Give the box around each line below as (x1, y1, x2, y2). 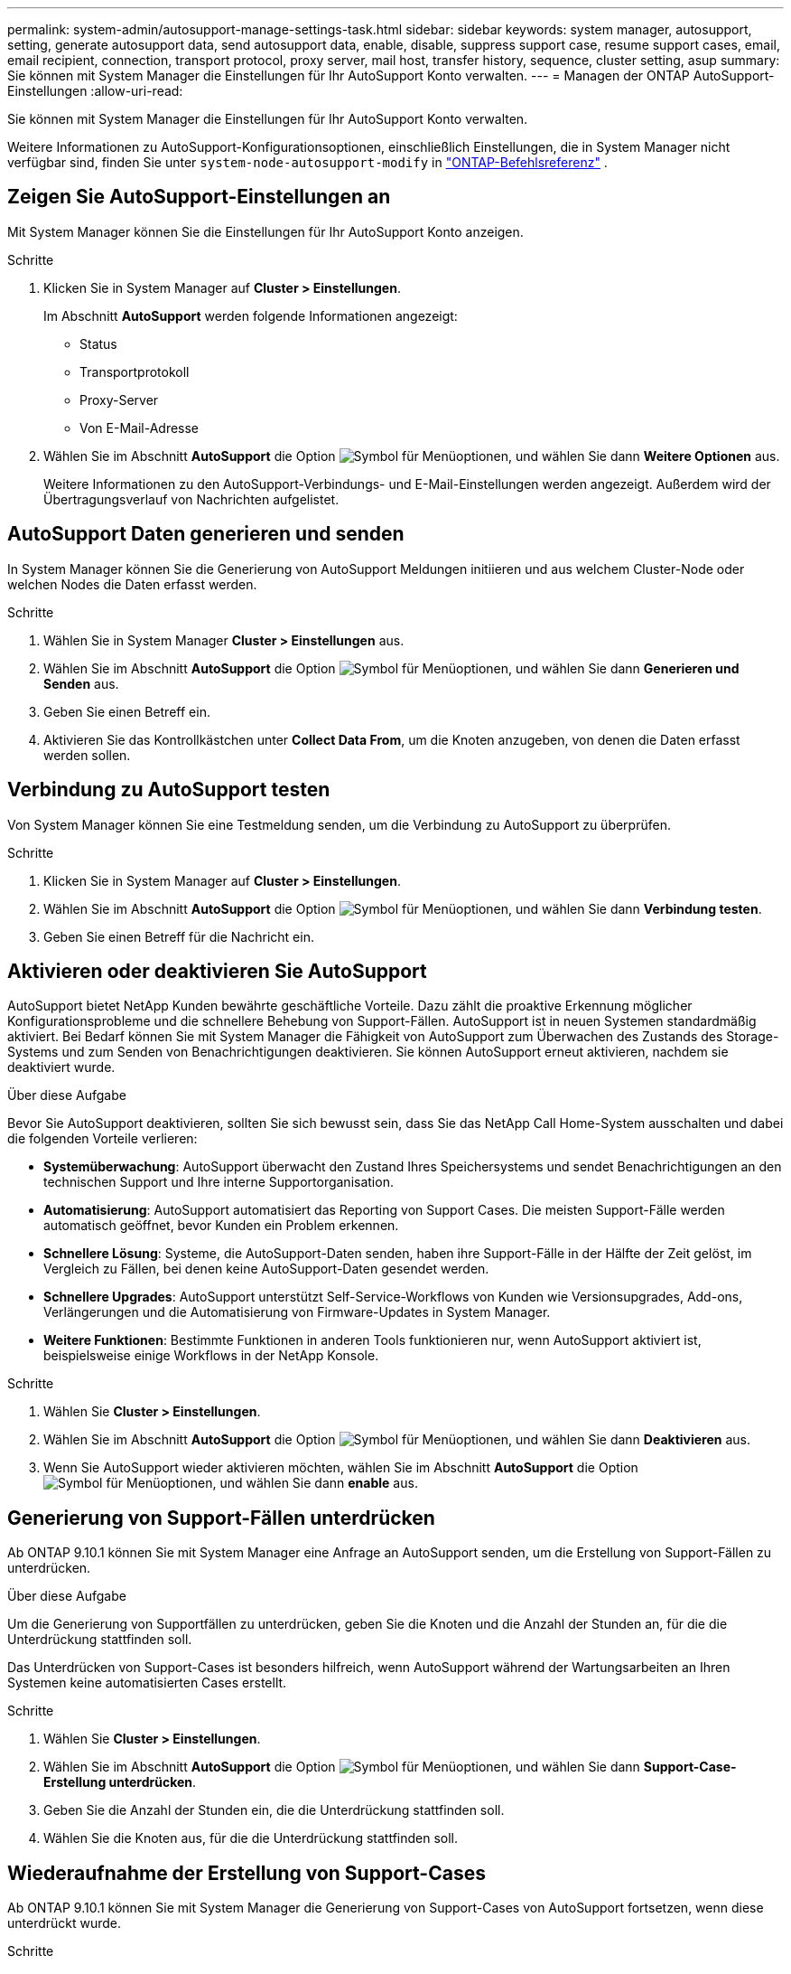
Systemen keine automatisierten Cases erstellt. (7, 1675, 287, 1691)
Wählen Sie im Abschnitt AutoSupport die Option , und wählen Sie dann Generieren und (43, 660, 740, 676)
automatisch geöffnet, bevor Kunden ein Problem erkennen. (43, 1217, 399, 1234)
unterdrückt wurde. (7, 1915, 122, 1932)
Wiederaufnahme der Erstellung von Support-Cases (7, 1861, 486, 1885)
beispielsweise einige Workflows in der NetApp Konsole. (43, 1348, 379, 1364)
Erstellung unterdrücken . (43, 1774, 197, 1791)
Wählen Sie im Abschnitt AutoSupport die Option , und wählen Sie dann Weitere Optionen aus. (43, 447, 780, 464)
